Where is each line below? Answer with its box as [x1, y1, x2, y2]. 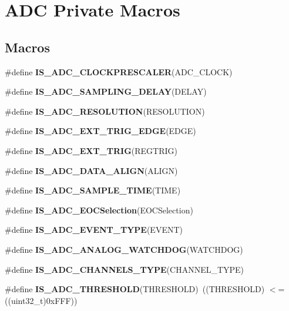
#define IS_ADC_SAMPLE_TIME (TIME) [5, 184, 181, 196]
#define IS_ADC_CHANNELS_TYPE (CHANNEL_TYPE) [5, 263, 244, 275]
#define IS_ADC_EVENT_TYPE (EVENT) [5, 223, 183, 236]
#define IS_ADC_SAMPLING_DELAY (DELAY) [5, 85, 207, 98]
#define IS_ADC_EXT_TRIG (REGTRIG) [5, 144, 177, 156]
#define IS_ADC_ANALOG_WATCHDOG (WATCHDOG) [5, 243, 243, 255]
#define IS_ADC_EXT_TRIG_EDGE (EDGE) [5, 125, 196, 137]
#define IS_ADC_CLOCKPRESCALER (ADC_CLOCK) [5, 65, 233, 78]
